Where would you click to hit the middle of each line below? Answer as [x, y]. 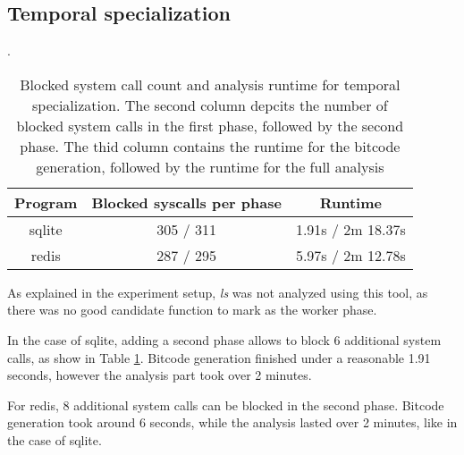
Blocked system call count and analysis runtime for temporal [210, 84]
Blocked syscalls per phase [186, 202]
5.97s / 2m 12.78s [350, 255]
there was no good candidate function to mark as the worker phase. [192, 310]
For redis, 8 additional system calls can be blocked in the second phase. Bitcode [226, 404]
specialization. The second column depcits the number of [210, 105]
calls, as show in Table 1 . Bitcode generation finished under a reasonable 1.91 [219, 357]
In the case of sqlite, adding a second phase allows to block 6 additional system [224, 339]
